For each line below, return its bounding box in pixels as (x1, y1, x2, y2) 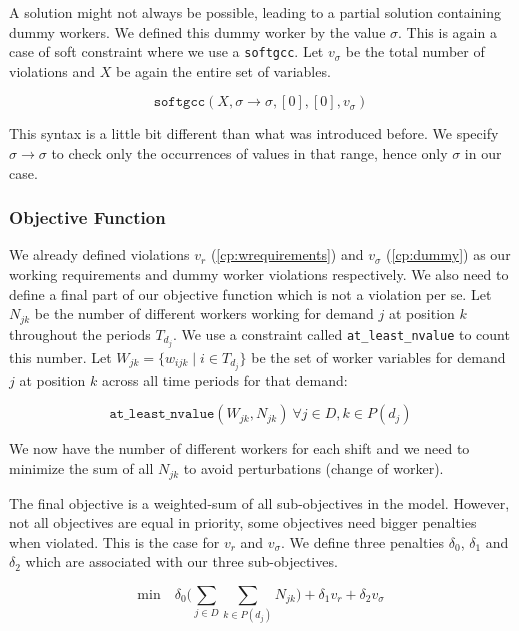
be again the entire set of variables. (115, 60, 331, 81)
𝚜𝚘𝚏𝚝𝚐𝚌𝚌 (153, 95, 206, 110)
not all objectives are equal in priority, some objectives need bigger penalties (9, 512, 477, 533)
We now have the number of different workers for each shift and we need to (9, 438, 470, 459)
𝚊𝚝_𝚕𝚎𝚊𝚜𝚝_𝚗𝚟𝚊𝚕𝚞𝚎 (109, 407, 215, 422)
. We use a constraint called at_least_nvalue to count (172, 323, 510, 344)
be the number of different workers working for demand (34, 303, 374, 324)
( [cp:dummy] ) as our (386, 244, 511, 265)
